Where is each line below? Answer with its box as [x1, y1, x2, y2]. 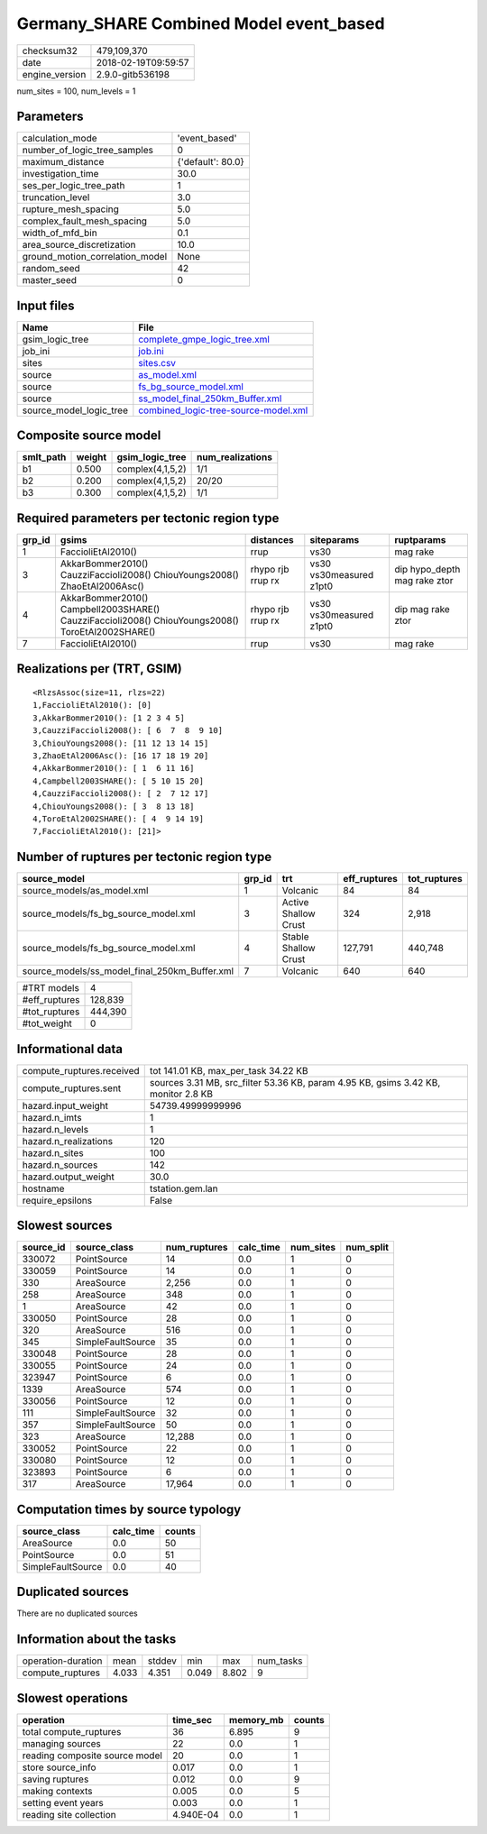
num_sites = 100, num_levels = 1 [16, 86, 136, 96]
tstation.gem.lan [149, 1182, 218, 1195]
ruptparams [393, 534, 446, 546]
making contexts [22, 1784, 93, 1797]
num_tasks [257, 1655, 303, 1667]
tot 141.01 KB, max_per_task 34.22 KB [149, 1064, 308, 1077]
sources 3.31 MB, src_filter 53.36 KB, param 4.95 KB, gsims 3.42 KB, [149, 1076, 441, 1088]
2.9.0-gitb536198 [96, 68, 170, 80]
